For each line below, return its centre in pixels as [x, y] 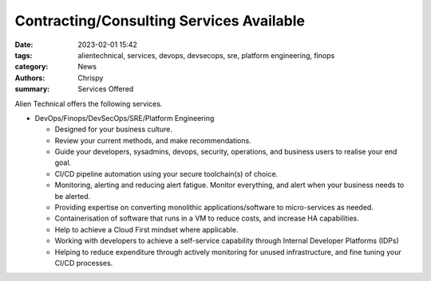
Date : [24, 45]
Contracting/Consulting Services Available [160, 21]
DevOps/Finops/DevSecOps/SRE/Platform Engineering [125, 118]
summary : [32, 89]
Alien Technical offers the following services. [89, 103]
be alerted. [73, 196]
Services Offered [106, 89]
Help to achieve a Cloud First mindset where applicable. [146, 229]
